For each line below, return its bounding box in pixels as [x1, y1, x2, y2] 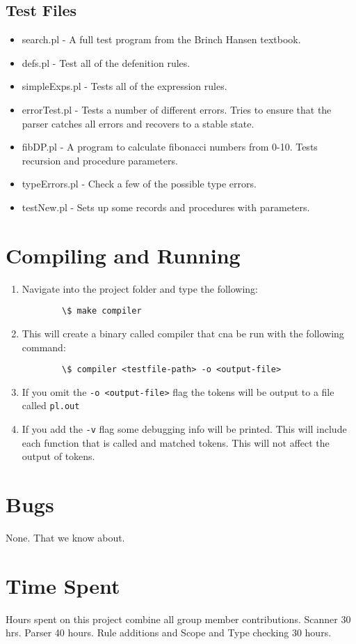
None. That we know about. [6, 530, 125, 545]
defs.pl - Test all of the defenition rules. [22, 55, 191, 70]
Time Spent [6, 571, 120, 599]
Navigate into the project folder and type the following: [22, 281, 259, 296]
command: [22, 339, 66, 354]
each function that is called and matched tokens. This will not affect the [22, 435, 330, 450]
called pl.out [22, 398, 80, 413]
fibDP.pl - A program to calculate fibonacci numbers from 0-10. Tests [22, 139, 318, 154]
